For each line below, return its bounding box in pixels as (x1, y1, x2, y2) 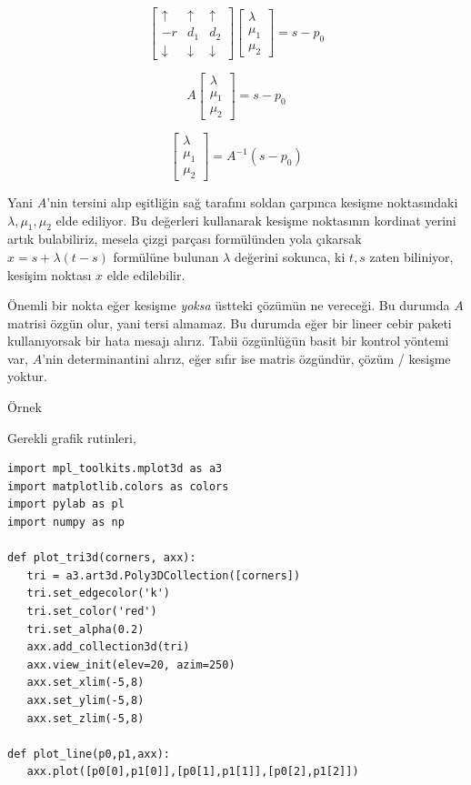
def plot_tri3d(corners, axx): (7, 551, 196, 565)
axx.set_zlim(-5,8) (26, 711, 145, 725)
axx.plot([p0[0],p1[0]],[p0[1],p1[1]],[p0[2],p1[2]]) (26, 765, 359, 779)
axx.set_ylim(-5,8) (26, 693, 145, 707)
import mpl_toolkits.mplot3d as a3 (7, 462, 223, 476)
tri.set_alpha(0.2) (26, 622, 145, 636)
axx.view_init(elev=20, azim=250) (26, 658, 235, 671)
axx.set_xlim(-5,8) (26, 676, 145, 689)
